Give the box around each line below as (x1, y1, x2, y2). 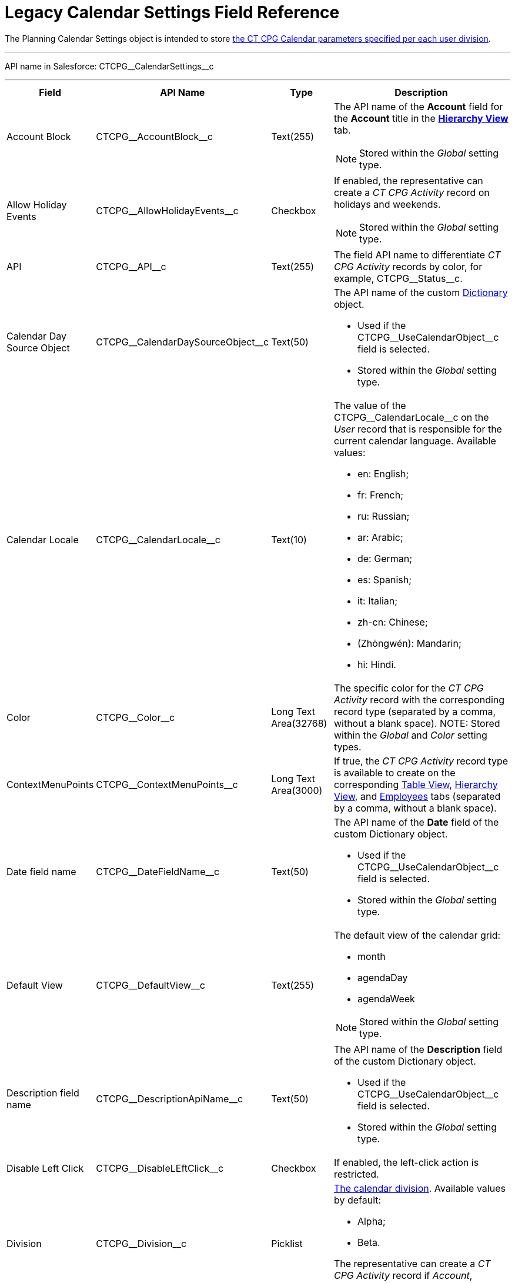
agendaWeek (357, 992, 415, 1005)
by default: (333, 1194, 382, 1206)
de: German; (357, 552, 413, 564)
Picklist (271, 1237, 303, 1249)
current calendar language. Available (333, 434, 496, 447)
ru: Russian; (357, 510, 410, 522)
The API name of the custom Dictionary (333, 286, 508, 298)
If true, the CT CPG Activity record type (333, 754, 509, 767)
